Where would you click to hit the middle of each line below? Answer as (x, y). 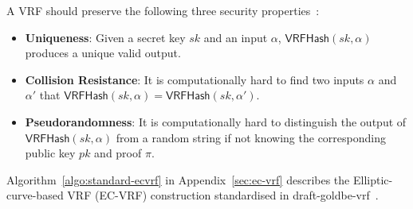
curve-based (35, 195)
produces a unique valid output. (103, 53)
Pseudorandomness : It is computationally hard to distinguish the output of (216, 121)
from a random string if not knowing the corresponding (251, 137)
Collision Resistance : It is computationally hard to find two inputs (195, 79)
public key (50, 153)
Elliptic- (373, 179)
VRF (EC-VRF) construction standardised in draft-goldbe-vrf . (223, 195)
